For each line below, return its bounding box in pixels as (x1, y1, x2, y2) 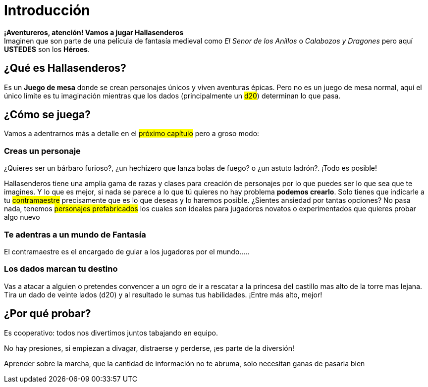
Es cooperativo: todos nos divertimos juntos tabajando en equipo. (4, 328, 218, 337)
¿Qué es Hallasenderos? (4, 62, 126, 75)
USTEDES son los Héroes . (4, 45, 90, 53)
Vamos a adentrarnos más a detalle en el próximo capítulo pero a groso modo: (4, 129, 260, 138)
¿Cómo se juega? (4, 108, 91, 121)
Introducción (4, 2, 90, 19)
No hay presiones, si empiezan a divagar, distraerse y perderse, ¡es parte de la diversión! (4, 343, 294, 352)
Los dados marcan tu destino (4, 264, 118, 274)
